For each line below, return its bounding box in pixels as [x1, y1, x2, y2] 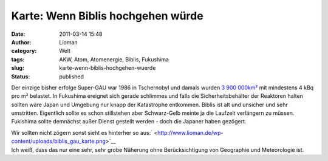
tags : [11, 55, 25, 63]
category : [11, 47, 37, 55]
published [59, 73, 84, 80]
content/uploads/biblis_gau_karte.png [11, 137, 106, 145]
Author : [11, 38, 32, 46]
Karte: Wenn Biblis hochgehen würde [11, 9, 203, 22]
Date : [11, 30, 26, 38]
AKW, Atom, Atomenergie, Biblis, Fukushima [59, 55, 169, 63]
